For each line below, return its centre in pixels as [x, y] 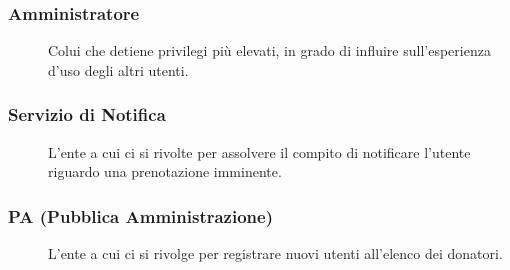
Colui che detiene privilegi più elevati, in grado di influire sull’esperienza [269, 50]
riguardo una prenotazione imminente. [165, 171]
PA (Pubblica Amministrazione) [140, 215]
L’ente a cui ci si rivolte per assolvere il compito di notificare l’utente [259, 151]
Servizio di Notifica [87, 114]
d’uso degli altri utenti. [118, 69]
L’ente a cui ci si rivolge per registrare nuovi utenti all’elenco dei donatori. [275, 253]
